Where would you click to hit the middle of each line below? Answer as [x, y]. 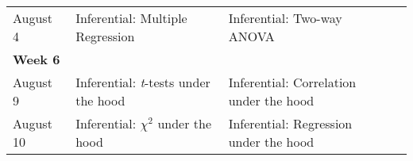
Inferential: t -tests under [143, 82]
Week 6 [37, 59]
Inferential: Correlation [292, 82]
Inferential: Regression [290, 123]
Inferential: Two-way [285, 18]
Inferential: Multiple [131, 18]
